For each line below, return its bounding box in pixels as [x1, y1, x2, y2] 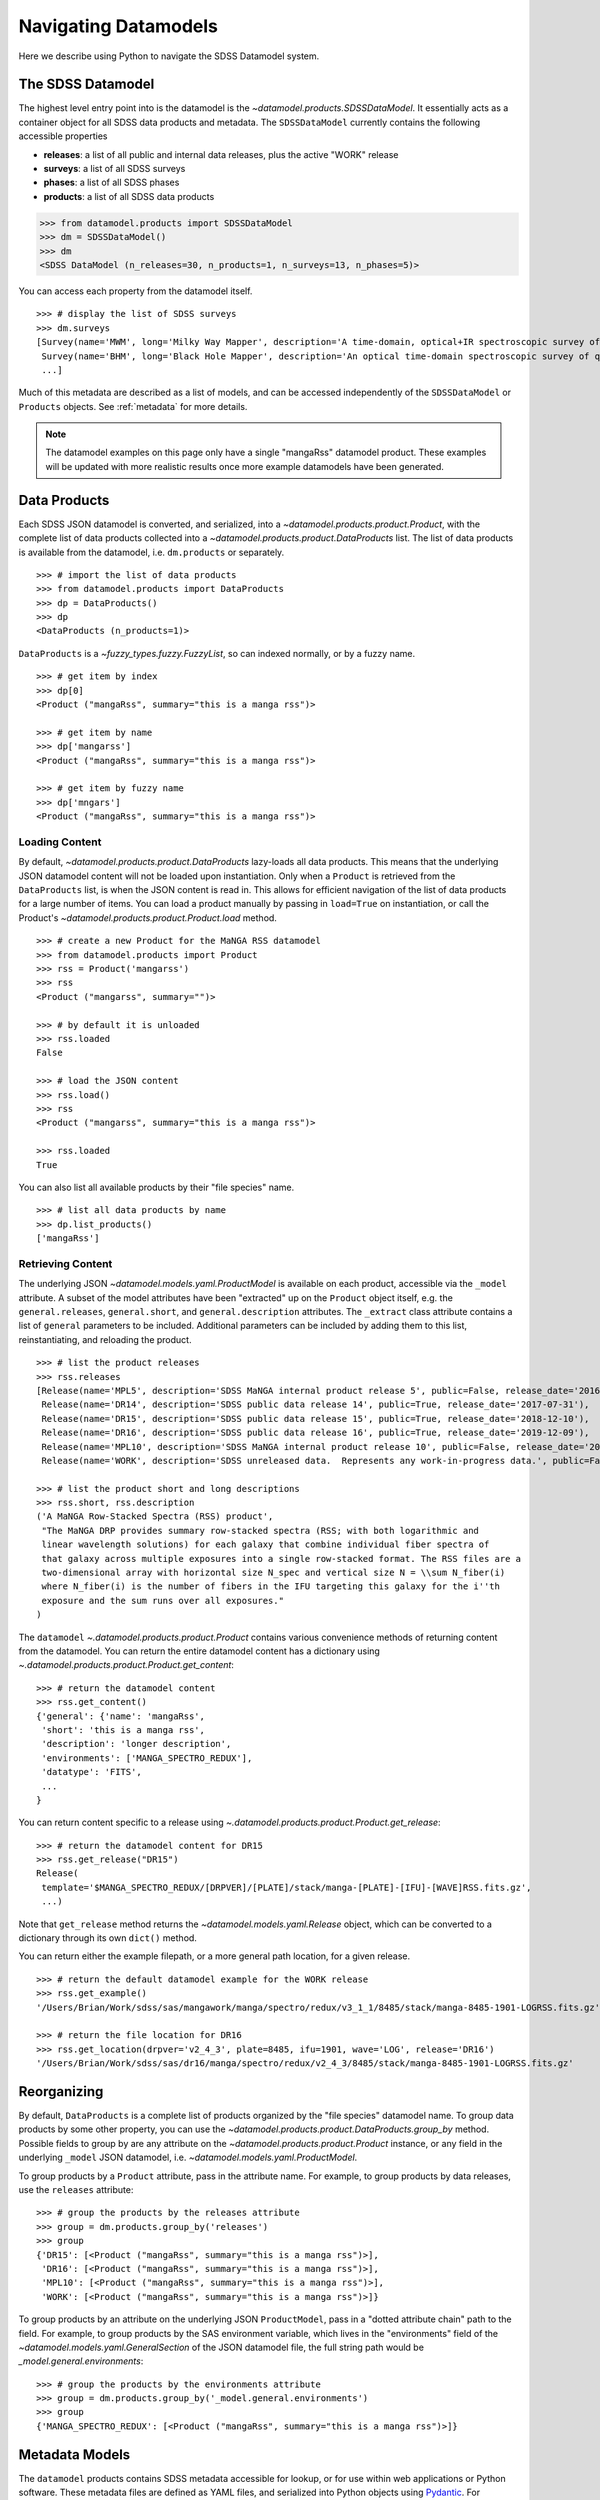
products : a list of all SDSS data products [43, 190, 215, 202]
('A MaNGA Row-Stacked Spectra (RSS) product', [36, 1511, 274, 1522]
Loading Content [18, 835, 102, 849]
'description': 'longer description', [41, 1738, 232, 1750]
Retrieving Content [18, 1256, 113, 1270]
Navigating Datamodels [18, 15, 219, 37]
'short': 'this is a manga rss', [41, 1724, 205, 1735]
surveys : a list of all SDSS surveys [43, 163, 186, 175]
